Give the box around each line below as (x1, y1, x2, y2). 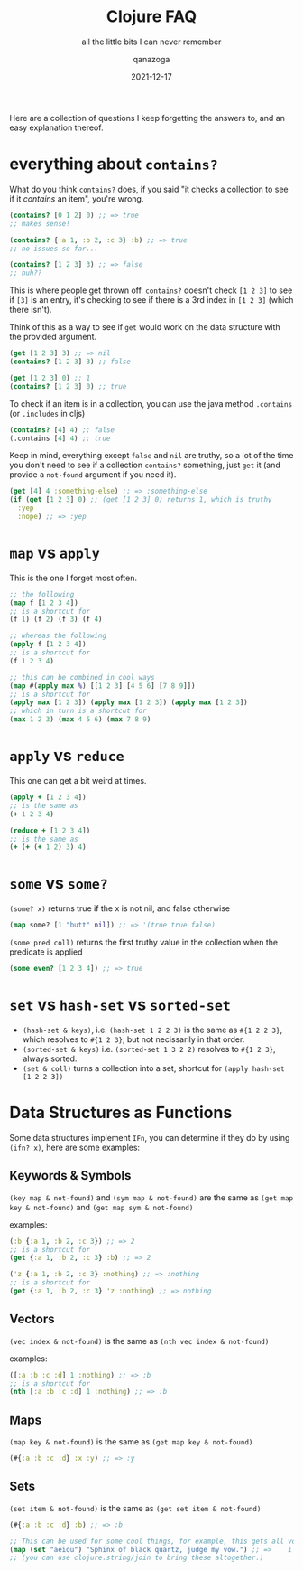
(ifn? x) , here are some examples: (9, 1142, 141, 1152)
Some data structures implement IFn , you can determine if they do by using (9, 1132, 290, 1143)
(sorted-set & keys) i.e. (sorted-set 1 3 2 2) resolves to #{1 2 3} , (22, 1043, 277, 1054)
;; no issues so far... (9, 244, 99, 253)
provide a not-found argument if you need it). (9, 469, 177, 480)
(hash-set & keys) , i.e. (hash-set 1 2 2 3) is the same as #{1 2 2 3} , (22, 1024, 282, 1035)
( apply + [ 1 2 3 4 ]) (9, 793, 87, 802)
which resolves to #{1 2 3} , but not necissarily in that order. (22, 1033, 245, 1045)
